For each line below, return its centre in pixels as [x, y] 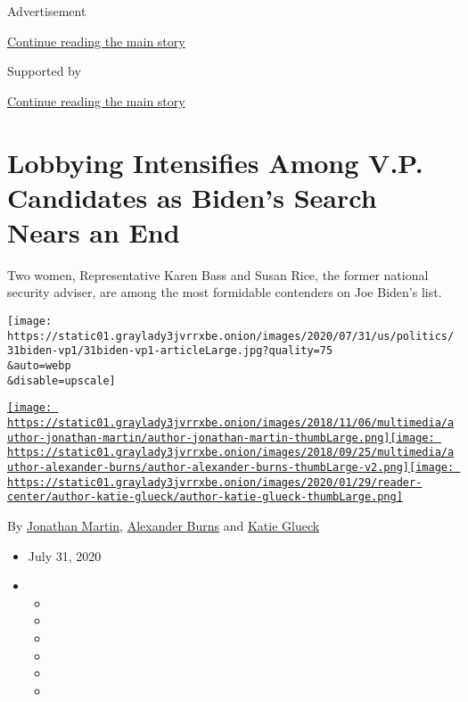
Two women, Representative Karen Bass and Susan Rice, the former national [218, 274]
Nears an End [94, 231]
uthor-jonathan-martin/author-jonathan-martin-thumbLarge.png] [199, 438]
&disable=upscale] [62, 380]
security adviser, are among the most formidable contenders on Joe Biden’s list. [225, 292]
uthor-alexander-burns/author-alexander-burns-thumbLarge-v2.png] [209, 467]
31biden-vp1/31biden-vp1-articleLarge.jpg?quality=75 [170, 351]
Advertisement [47, 11]
